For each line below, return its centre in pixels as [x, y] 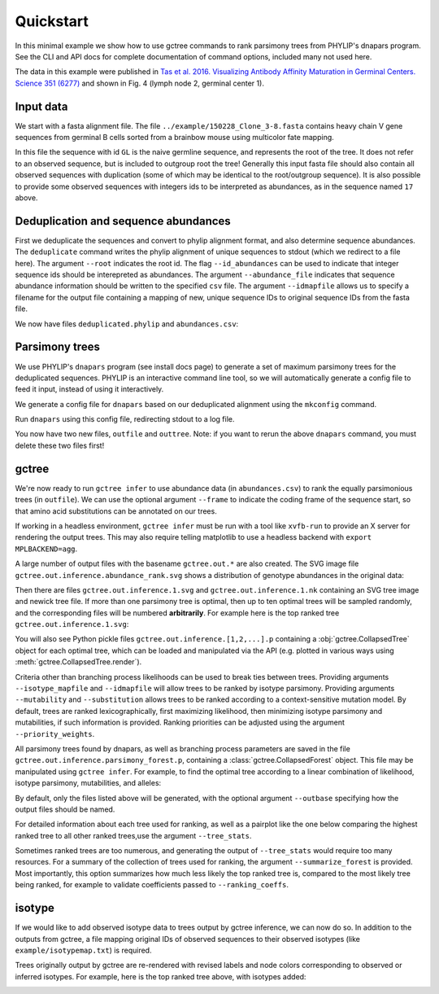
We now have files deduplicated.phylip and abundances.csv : [127, 324]
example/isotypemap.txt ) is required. [83, 950]
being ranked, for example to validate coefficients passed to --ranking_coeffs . [152, 885]
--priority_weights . [55, 733]
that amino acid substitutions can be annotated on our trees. [116, 511]
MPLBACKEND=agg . [46, 549]
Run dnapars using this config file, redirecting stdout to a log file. [125, 419]
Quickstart [52, 21]
